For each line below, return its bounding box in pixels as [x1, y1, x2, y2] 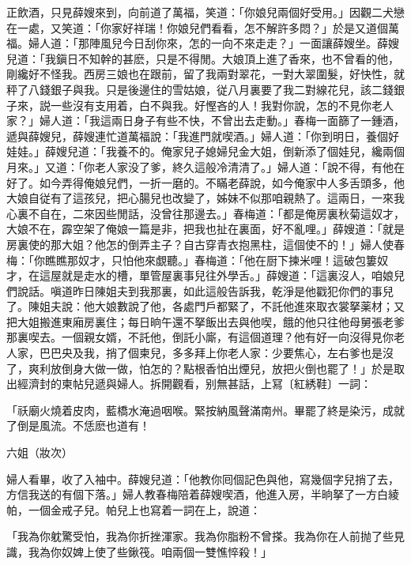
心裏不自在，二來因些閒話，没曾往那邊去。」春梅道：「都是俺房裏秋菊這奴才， [6, 205, 405, 221]
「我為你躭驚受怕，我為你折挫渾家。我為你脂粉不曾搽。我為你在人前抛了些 [6, 528, 394, 544]
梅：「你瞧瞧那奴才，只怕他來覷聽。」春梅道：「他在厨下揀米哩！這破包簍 [6, 251, 377, 268]
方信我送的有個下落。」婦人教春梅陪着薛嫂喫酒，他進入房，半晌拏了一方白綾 [6, 486, 399, 503]
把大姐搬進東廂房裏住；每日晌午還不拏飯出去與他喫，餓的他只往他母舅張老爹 [6, 313, 405, 330]
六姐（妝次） [6, 444, 73, 461]
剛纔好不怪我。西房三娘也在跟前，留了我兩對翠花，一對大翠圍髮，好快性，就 [6, 66, 405, 82]
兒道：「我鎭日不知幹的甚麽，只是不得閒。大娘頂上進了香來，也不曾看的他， [6, 50, 399, 66]
